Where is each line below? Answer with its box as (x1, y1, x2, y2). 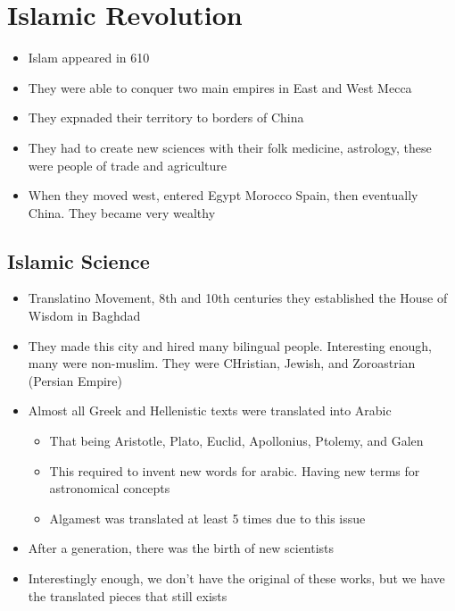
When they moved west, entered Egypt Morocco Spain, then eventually (28, 186, 418, 205)
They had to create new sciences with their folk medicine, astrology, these (28, 138, 432, 156)
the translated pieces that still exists (28, 586, 227, 605)
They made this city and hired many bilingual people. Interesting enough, (28, 336, 432, 355)
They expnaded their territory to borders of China (28, 108, 304, 127)
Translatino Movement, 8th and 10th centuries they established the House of (28, 289, 448, 307)
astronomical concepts (49, 479, 170, 498)
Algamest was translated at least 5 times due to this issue (49, 508, 366, 527)
